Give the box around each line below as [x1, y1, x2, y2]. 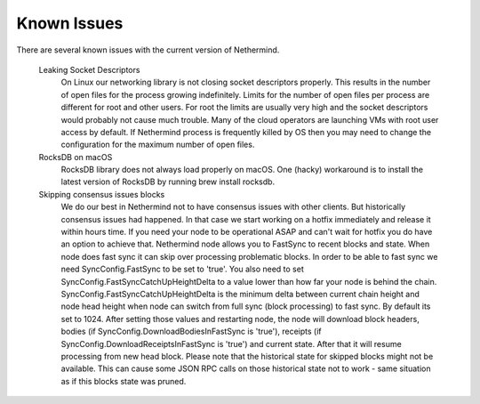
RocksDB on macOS [38, 151, 113, 162]
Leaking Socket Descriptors [38, 64, 140, 75]
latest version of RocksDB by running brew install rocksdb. [60, 176, 276, 187]
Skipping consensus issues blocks [38, 189, 165, 199]
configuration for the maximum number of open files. [60, 139, 255, 150]
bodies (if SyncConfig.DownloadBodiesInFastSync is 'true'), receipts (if [60, 326, 322, 337]
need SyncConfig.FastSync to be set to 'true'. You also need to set [60, 263, 304, 275]
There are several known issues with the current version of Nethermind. [16, 44, 280, 55]
